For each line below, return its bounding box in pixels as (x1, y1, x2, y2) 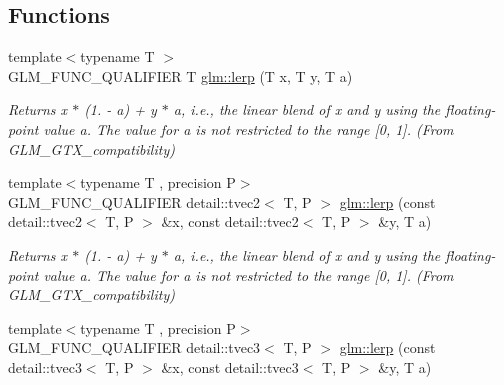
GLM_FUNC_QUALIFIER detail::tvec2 (8, 191, 261, 212)
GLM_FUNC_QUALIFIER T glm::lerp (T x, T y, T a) (8, 65, 353, 86)
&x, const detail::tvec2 (161, 211, 299, 232)
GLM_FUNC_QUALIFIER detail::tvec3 (8, 337, 261, 358)
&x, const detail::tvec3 (161, 356, 299, 377)
